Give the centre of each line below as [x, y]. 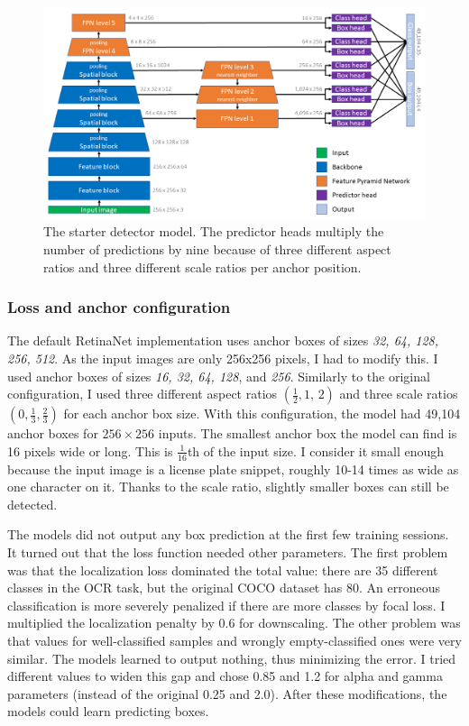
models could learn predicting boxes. [108, 711]
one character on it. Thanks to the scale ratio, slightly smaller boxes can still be [228, 487]
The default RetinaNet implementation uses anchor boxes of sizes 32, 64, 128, [223, 340]
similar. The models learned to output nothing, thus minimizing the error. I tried [232, 658]
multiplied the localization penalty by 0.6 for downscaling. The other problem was [234, 623]
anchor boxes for [53, 433]
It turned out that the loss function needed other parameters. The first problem [228, 551]
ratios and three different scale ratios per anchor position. [202, 267]
